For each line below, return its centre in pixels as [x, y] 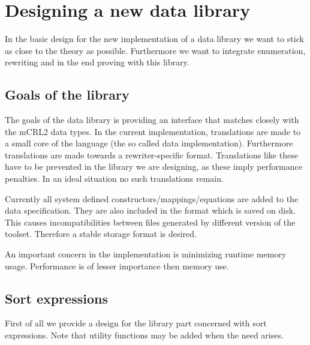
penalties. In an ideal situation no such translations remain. [114, 178]
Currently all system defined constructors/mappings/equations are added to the [152, 198]
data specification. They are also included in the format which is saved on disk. [151, 210]
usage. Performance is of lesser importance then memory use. [117, 265]
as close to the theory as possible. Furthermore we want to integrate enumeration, [155, 50]
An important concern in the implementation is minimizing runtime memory [146, 254]
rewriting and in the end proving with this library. [97, 62]
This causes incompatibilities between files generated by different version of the [150, 222]
